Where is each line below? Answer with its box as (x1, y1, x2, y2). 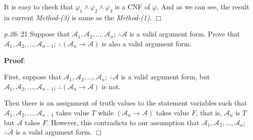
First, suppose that (4, 71, 62, 82)
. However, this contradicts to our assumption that (47, 117, 200, 127)
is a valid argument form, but (121, 71, 210, 82)
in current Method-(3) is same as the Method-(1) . (4, 12, 152, 22)
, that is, (196, 107, 222, 117)
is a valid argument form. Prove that (129, 29, 240, 39)
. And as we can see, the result (157, 1, 250, 11)
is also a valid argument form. (101, 38, 192, 48)
